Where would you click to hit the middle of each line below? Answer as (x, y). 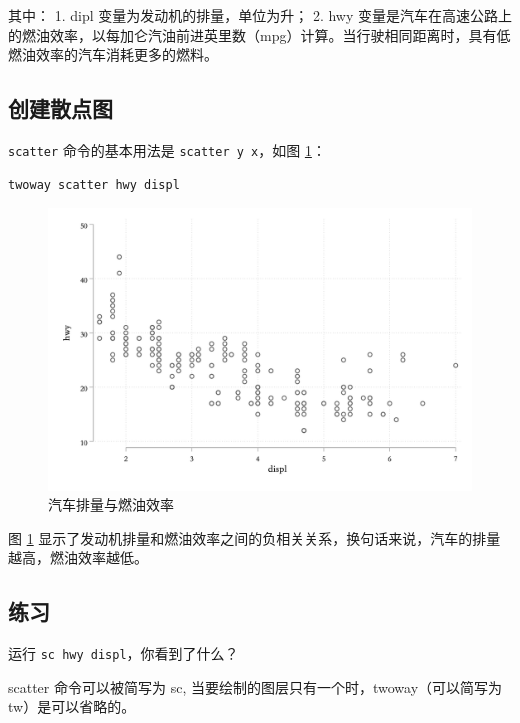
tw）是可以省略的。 (72, 706)
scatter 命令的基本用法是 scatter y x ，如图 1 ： (167, 149)
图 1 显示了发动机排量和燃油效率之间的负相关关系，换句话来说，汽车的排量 (254, 537)
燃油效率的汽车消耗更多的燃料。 (113, 54)
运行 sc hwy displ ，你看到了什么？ (123, 653)
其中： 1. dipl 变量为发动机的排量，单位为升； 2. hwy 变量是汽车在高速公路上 (260, 15)
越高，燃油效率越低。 (78, 557)
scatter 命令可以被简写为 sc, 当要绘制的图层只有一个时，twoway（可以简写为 (255, 686)
